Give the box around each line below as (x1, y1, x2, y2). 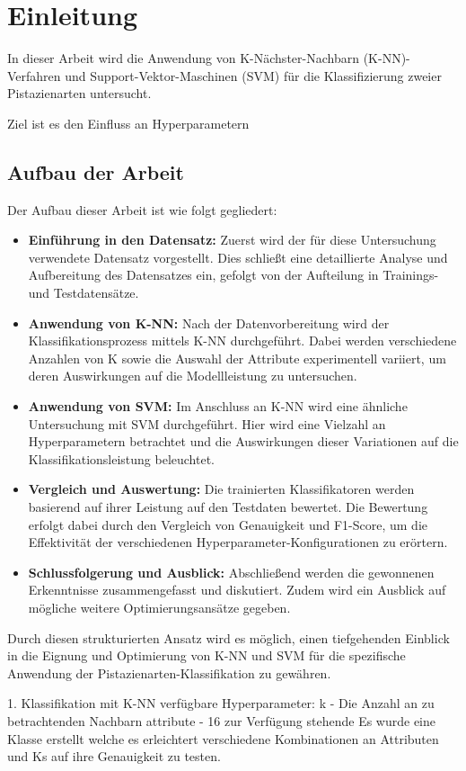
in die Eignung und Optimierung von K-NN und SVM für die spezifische (7, 646, 406, 665)
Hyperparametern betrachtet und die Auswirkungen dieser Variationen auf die (28, 432, 459, 451)
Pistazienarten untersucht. (7, 84, 152, 103)
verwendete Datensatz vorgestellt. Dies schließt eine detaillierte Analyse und (28, 247, 448, 266)
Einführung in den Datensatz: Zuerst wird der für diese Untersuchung (28, 230, 436, 249)
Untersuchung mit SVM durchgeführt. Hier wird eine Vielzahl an (28, 414, 386, 433)
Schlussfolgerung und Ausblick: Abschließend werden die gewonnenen (28, 562, 435, 581)
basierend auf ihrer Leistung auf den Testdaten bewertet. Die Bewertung (28, 498, 428, 516)
